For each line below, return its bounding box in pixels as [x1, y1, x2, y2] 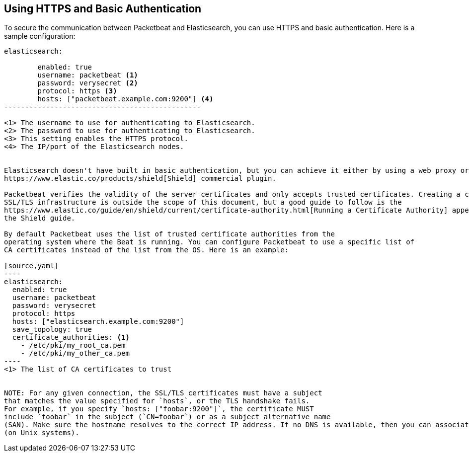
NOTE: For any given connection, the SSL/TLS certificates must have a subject [4, 389, 322, 397]
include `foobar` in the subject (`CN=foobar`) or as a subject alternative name [4, 413, 331, 421]
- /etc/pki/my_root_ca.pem [20, 341, 126, 350]
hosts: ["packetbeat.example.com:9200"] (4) [37, 95, 214, 103]
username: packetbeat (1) [37, 71, 138, 79]
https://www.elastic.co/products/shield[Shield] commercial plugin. [4, 174, 276, 183]
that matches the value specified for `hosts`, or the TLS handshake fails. [4, 397, 310, 405]
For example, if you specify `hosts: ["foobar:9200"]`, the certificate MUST [4, 405, 314, 413]
